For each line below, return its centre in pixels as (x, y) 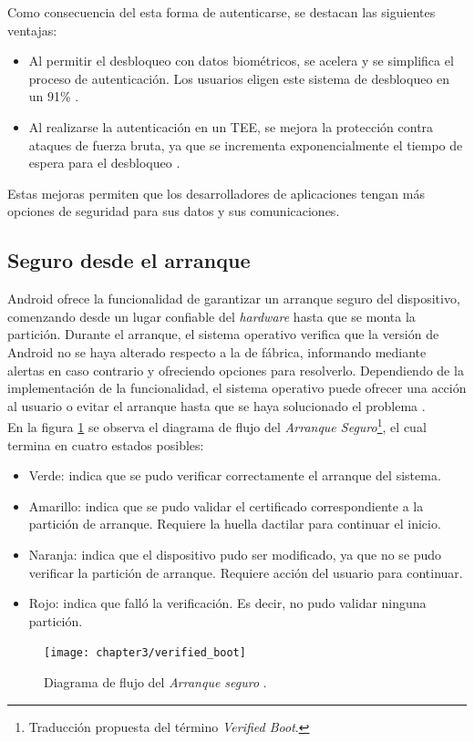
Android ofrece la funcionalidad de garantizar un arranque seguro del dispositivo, (234, 299)
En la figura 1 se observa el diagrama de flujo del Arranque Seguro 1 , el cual (217, 425)
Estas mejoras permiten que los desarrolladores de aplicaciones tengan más (216, 193)
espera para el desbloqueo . (104, 163)
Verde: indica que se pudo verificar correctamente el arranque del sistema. (235, 475)
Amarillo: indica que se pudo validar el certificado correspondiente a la (226, 505)
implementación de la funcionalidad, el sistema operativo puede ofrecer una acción (237, 388)
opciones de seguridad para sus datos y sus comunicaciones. (174, 211)
